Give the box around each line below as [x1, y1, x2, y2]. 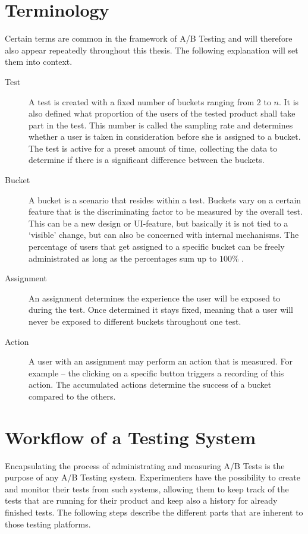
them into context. [5, 55, 73, 68]
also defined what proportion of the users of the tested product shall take [29, 107, 296, 120]
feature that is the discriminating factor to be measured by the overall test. [29, 205, 303, 218]
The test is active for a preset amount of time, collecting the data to [29, 142, 278, 154]
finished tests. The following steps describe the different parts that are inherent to [5, 506, 303, 519]
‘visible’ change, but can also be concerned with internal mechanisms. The [29, 228, 299, 241]
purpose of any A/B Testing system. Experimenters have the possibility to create [5, 471, 300, 483]
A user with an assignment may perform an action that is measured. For [29, 355, 293, 367]
